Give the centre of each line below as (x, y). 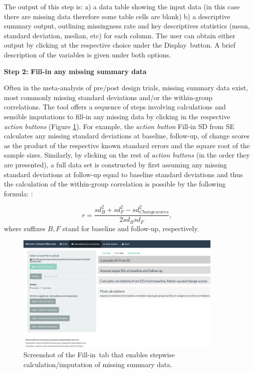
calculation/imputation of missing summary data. (98, 364)
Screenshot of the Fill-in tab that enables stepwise (99, 355)
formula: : (19, 193)
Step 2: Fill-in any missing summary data (75, 71)
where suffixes (25, 228)
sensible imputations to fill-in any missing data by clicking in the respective (117, 116)
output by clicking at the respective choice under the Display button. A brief (120, 45)
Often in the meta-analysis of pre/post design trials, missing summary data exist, (126, 88)
